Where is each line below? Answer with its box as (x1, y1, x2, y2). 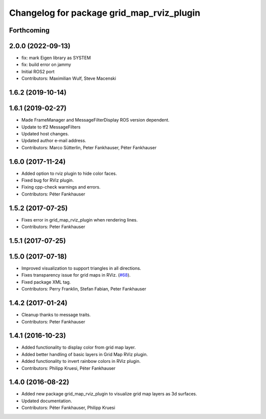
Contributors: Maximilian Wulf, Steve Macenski (21, 75, 116, 81)
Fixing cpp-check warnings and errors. (21, 184, 101, 190)
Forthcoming (9, 26, 50, 34)
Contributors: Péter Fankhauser (21, 191, 86, 197)
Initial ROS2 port (21, 68, 55, 74)
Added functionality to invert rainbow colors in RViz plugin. (21, 358, 141, 364)
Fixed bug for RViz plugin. (21, 177, 74, 183)
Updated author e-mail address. (21, 138, 86, 144)
